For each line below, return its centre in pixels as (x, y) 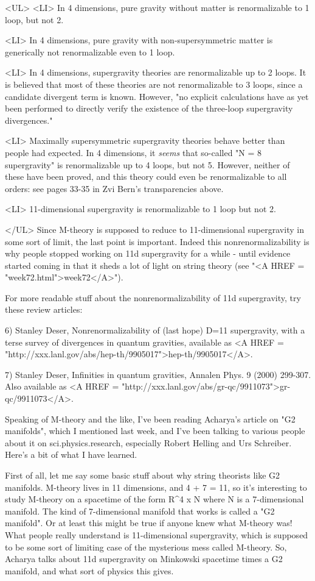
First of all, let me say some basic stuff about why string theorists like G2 (143, 475)
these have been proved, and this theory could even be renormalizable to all (146, 176)
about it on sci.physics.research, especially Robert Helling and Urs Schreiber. (148, 442)
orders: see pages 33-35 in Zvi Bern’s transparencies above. (114, 188)
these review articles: (44, 309)
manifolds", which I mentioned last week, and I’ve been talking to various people (155, 431)
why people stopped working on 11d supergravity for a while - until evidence (148, 253)
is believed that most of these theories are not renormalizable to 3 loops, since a (154, 84)
